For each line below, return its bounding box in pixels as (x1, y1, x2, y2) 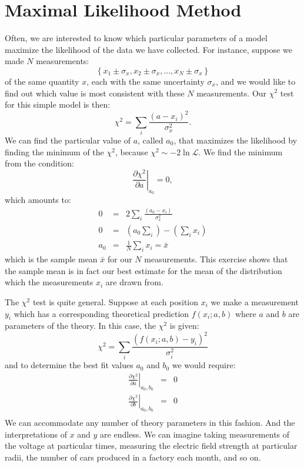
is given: (169, 319, 199, 332)
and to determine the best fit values (5, 359, 133, 371)
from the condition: (5, 157, 74, 169)
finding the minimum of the (5, 145, 104, 158)
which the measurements (5, 276, 93, 288)
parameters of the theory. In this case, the (5, 319, 156, 332)
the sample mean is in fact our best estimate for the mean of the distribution (5, 264, 282, 276)
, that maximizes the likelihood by (173, 134, 298, 146)
